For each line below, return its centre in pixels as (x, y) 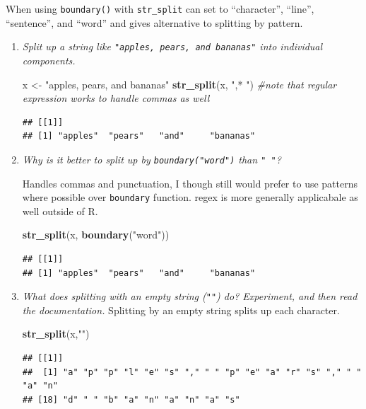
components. (49, 60)
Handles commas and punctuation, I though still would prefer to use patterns (190, 183)
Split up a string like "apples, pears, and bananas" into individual (172, 46)
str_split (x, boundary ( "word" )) (96, 235)
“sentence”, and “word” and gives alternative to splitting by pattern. (154, 22)
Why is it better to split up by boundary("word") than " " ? (152, 159)
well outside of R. (60, 211)
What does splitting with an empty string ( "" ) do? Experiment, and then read (190, 296)
